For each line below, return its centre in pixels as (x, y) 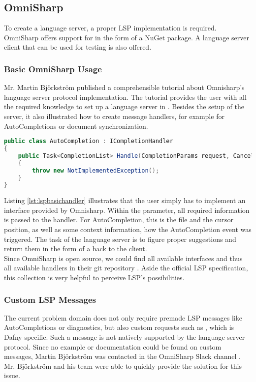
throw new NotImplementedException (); (96, 170)
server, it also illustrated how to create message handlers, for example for (114, 116)
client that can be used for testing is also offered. (78, 47)
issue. (12, 375)
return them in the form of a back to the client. (76, 249)
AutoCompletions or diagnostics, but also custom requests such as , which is (119, 327)
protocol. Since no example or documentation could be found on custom (113, 346)
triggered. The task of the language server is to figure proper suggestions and (120, 239)
